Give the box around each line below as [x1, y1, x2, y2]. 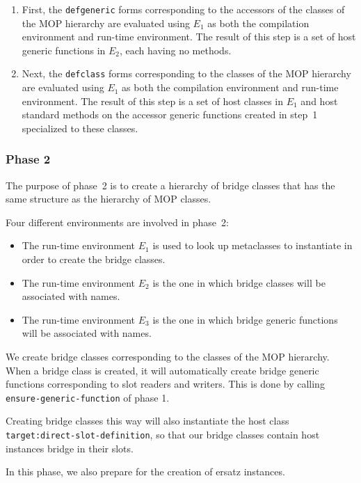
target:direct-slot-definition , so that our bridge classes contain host [6, 427, 320, 442]
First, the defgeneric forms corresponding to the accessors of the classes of [22, 2, 345, 16]
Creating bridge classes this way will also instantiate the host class [6, 413, 289, 428]
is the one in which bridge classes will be [152, 275, 326, 290]
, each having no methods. [120, 42, 232, 57]
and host [300, 93, 338, 108]
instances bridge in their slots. [6, 441, 134, 455]
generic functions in [22, 42, 106, 57]
